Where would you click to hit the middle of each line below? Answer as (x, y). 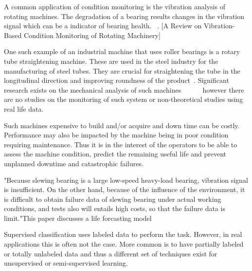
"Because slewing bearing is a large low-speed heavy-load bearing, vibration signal (126, 180)
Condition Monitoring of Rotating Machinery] (92, 35)
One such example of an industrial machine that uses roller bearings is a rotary (122, 51)
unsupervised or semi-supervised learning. (66, 263)
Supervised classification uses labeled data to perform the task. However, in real (123, 234)
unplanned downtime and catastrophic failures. (74, 163)
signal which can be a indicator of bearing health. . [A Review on (103, 26)
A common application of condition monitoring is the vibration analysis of (115, 6)
